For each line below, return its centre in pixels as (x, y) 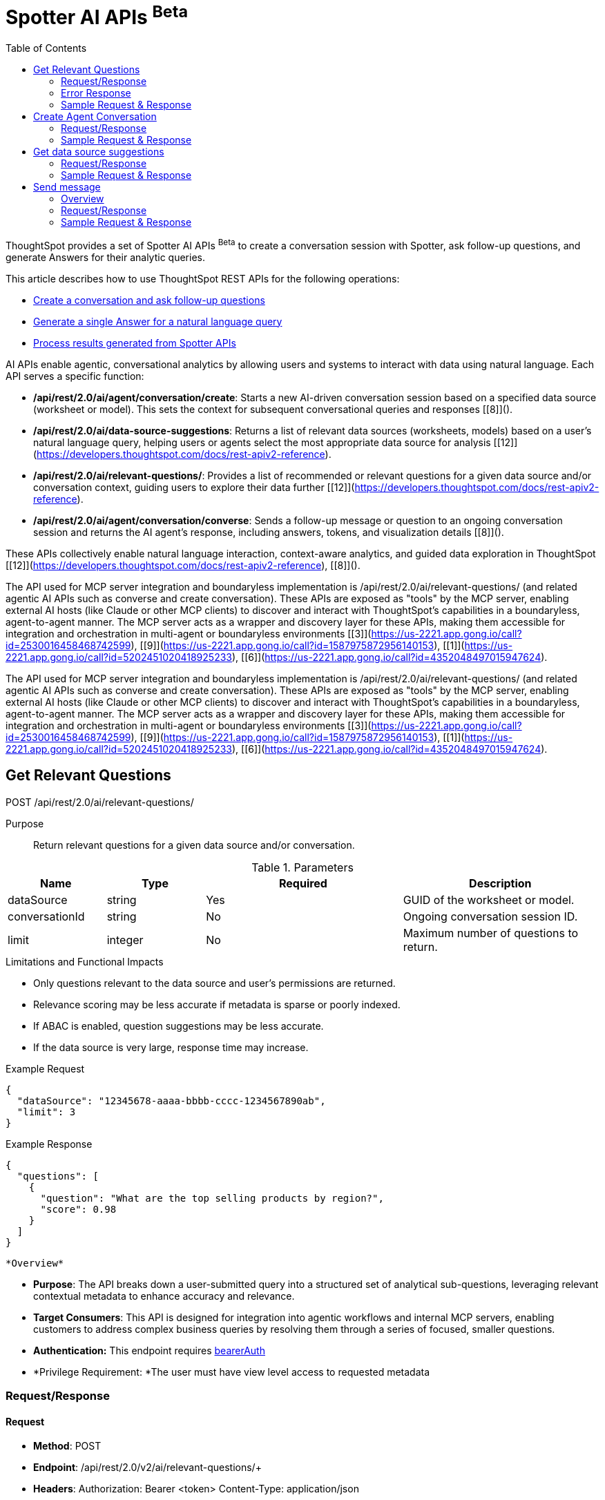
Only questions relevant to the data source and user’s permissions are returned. (214, 983)
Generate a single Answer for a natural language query (158, 321)
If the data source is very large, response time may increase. (171, 1047)
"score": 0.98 (78, 1209)
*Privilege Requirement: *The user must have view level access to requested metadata (232, 1372)
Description (500, 883)
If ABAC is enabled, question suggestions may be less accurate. (179, 1026)
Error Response (96, 93)
